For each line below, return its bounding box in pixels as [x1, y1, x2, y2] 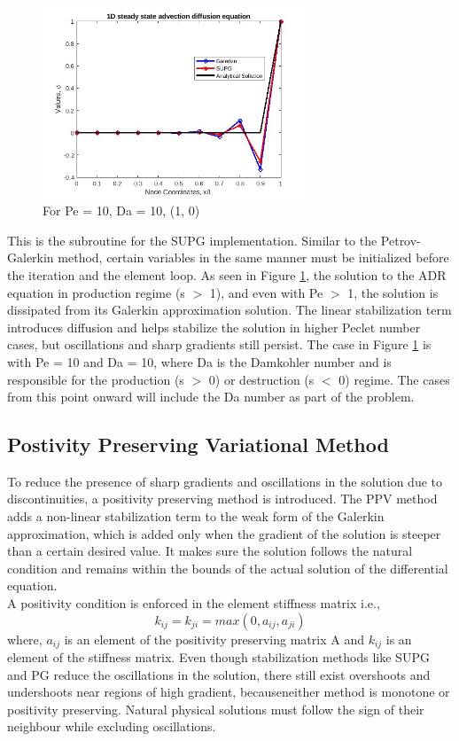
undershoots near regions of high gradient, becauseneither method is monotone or [7, 682, 450, 701]
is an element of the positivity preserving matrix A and [64, 629, 364, 648]
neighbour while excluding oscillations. [7, 717, 216, 736]
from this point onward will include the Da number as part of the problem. [7, 387, 415, 406]
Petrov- [380, 230, 421, 249]
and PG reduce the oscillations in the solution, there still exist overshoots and [7, 665, 431, 683]
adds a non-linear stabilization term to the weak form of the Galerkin [7, 507, 385, 526]
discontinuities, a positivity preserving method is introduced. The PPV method [7, 489, 438, 508]
